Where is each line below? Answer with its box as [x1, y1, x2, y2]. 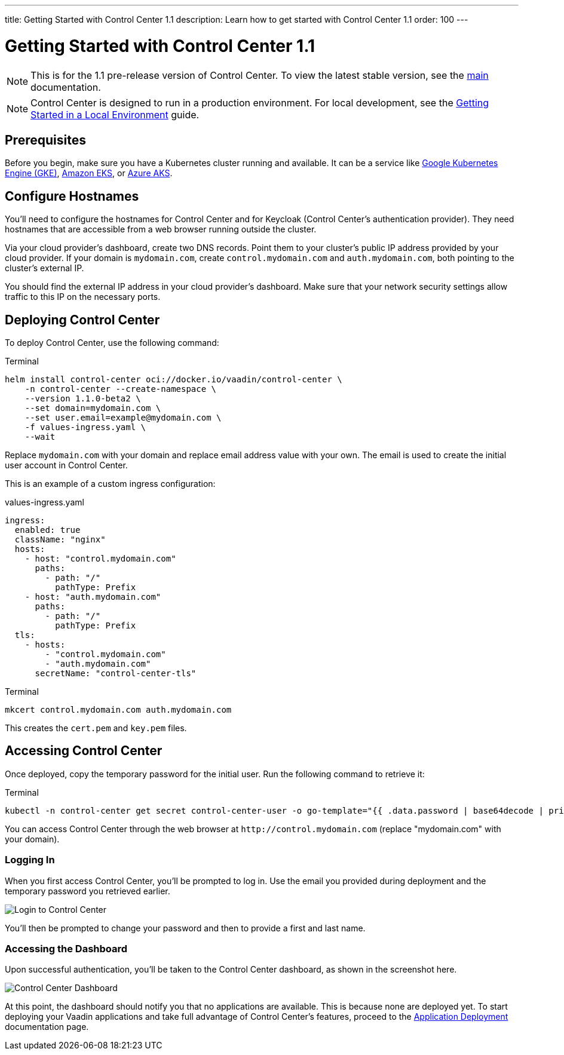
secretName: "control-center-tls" [35, 668, 197, 679]
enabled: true [14, 525, 81, 535]
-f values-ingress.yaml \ [24, 422, 146, 433]
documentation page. [5, 1022, 89, 1032]
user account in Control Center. [5, 460, 128, 471]
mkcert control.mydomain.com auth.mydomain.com [5, 705, 232, 715]
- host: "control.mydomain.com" [24, 554, 176, 564]
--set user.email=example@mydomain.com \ [24, 413, 222, 423]
